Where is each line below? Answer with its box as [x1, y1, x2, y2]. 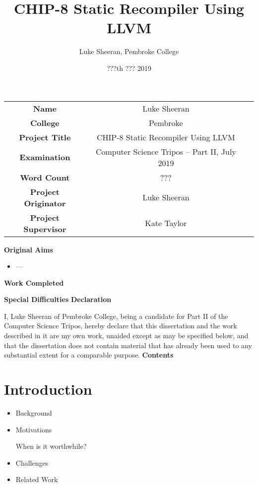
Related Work [15, 474, 58, 485]
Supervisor [23, 223, 66, 235]
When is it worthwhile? [15, 441, 87, 451]
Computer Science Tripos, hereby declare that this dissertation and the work [4, 320, 237, 331]
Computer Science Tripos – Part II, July [95, 145, 236, 157]
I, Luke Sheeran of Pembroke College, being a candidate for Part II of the [4, 310, 228, 321]
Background [15, 407, 52, 418]
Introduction [4, 379, 92, 399]
